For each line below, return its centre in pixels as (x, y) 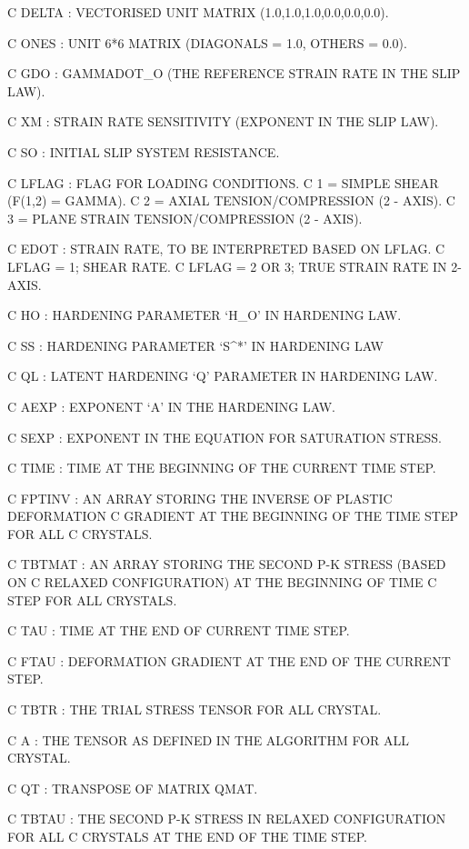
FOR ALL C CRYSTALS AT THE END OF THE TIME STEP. (187, 836)
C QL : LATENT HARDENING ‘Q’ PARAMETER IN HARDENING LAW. (223, 376)
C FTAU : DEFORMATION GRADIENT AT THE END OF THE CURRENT (229, 660)
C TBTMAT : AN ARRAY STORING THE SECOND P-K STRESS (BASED (227, 564)
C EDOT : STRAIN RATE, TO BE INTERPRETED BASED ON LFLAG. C (226, 249)
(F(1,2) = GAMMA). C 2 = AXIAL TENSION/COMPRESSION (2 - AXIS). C (231, 200)
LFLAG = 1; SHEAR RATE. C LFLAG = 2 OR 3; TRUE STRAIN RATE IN (227, 266)
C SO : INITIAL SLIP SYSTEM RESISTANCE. (144, 151)
